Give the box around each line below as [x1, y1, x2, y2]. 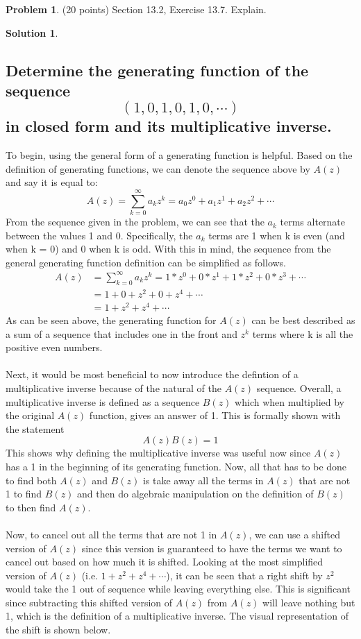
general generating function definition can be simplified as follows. [6, 255, 287, 269]
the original [6, 408, 55, 423]
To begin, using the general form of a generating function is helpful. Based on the [6, 148, 353, 162]
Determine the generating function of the [6, 59, 309, 80]
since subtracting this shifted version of [6, 595, 173, 609]
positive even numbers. [6, 340, 103, 355]
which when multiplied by [235, 394, 345, 409]
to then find [6, 500, 56, 514]
